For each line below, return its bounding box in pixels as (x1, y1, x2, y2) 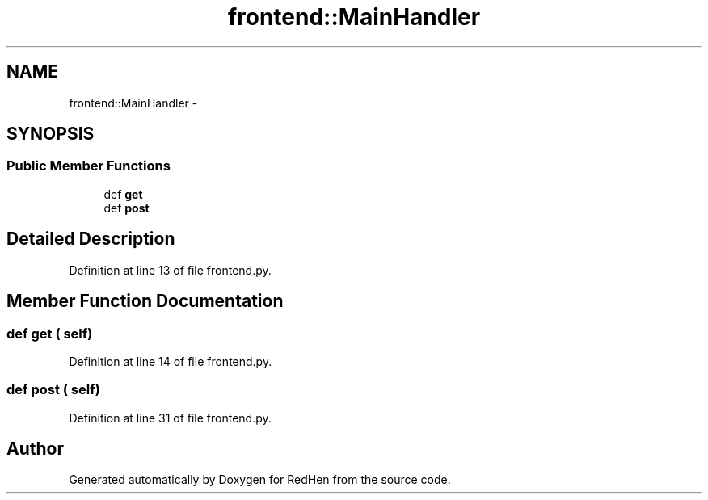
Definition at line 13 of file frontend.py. (69, 263, 272, 277)
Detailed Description (6, 229, 175, 250)
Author (6, 439, 64, 460)
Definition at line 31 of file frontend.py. (69, 410, 272, 425)
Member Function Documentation (6, 291, 284, 312)
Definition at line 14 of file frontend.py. (69, 354, 272, 368)
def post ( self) (6, 381, 100, 398)
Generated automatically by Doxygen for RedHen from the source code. (69, 473, 451, 487)
